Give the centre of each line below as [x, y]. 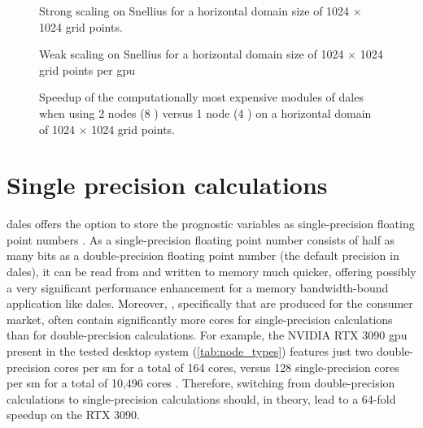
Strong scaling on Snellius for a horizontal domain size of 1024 [194, 11]
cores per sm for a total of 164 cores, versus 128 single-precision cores [227, 367]
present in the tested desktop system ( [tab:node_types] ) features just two [190, 351]
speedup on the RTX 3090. [73, 415]
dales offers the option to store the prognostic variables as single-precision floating [211, 224]
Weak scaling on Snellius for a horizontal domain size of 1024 [192, 54]
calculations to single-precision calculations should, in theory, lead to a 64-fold [201, 398]
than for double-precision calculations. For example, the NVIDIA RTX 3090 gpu [207, 335]
